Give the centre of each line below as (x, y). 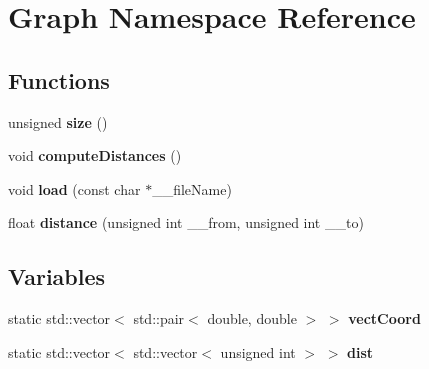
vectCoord (384, 318)
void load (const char (74, 188)
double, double (252, 318)
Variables (57, 276)
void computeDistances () (95, 155)
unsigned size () (58, 121)
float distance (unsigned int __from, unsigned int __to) (186, 222)
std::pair (159, 318)
